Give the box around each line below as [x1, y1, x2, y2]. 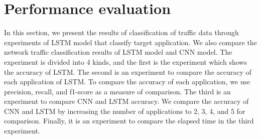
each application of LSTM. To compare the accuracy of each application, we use [4, 76, 250, 87]
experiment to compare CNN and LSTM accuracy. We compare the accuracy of [4, 96, 249, 106]
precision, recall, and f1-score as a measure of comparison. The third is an [4, 86, 231, 96]
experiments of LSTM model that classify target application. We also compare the [4, 37, 257, 47]
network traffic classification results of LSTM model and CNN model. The [4, 47, 232, 57]
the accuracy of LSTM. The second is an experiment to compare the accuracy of [4, 66, 251, 77]
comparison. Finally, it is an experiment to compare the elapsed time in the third [4, 115, 254, 126]
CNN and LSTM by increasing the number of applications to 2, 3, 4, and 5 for [4, 105, 245, 116]
